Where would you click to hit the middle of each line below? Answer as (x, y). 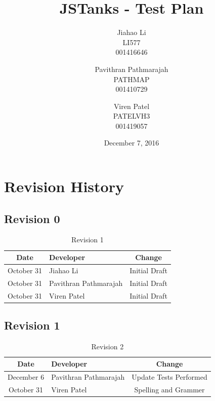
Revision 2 (107, 346)
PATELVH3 (132, 116)
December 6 (26, 377)
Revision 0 (32, 218)
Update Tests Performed (169, 377)
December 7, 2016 (132, 143)
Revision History (64, 186)
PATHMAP (132, 79)
